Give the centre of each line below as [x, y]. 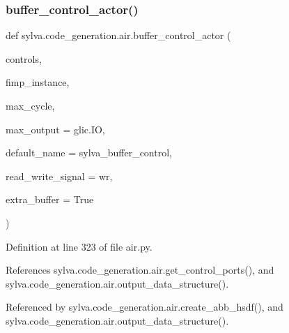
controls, [24, 58]
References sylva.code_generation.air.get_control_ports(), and [140, 270]
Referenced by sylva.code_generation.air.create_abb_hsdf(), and [144, 307]
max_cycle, [30, 105]
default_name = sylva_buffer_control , [89, 153]
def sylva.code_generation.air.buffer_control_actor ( [118, 35]
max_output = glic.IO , [55, 129]
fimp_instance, [38, 82]
